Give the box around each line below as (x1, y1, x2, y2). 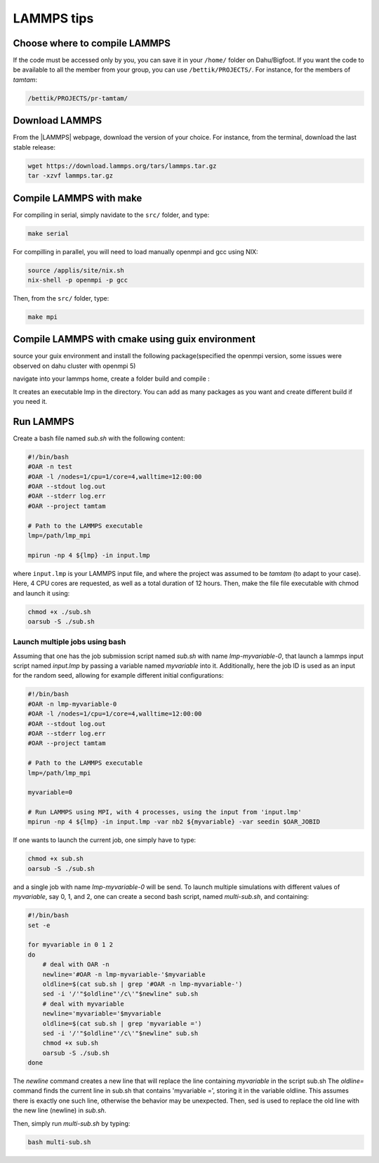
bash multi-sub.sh (27, 1138, 91, 1146)
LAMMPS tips (13, 11, 94, 26)
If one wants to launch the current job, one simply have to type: (13, 836, 197, 844)
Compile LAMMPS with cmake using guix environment (13, 334, 255, 346)
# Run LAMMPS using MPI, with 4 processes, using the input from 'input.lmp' (27, 808, 302, 816)
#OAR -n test (27, 463, 73, 471)
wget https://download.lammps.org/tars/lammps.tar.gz (27, 162, 217, 170)
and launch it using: (13, 589, 70, 597)
